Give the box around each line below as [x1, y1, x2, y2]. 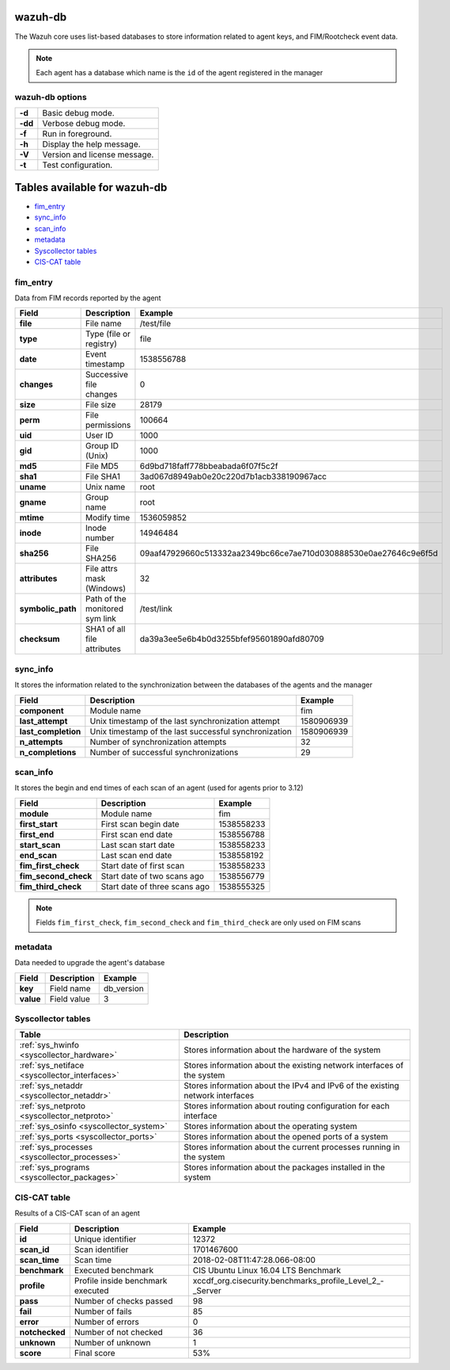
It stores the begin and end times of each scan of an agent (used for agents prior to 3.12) [14, 783, 304, 792]
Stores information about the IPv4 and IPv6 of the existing [183, 1080, 399, 1091]
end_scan [19, 849, 57, 861]
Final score [74, 1347, 115, 1358]
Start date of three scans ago [100, 880, 210, 891]
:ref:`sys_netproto [19, 1101, 86, 1112]
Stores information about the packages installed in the [183, 1162, 385, 1173]
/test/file [139, 318, 172, 329]
